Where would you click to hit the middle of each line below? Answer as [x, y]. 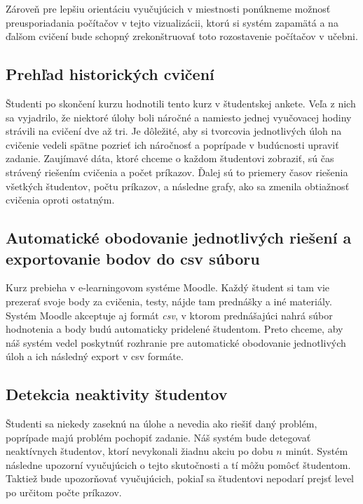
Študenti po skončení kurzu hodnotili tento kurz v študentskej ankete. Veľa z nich [181, 103]
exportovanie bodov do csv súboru [133, 258]
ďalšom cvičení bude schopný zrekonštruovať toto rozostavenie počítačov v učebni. [182, 36]
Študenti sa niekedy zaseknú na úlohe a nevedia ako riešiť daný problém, [162, 424]
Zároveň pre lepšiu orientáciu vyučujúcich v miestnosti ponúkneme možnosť [168, 8]
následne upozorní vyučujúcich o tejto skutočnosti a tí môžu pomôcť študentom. [178, 464]
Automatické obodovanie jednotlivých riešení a [179, 238]
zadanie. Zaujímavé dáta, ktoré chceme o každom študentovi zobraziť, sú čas [170, 158]
